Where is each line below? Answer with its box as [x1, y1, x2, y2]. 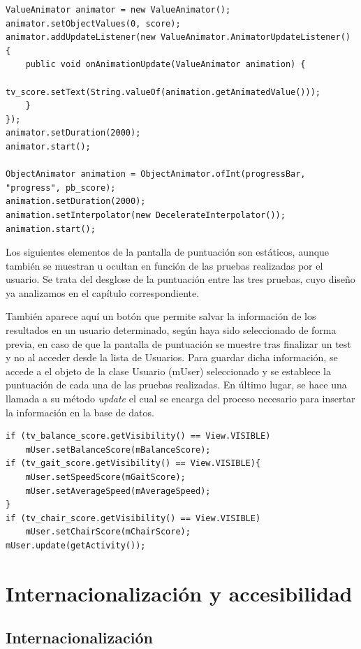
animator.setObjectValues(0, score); [6, 18, 181, 29]
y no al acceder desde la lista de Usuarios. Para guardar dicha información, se [6, 350, 338, 365]
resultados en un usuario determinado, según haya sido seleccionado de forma [6, 323, 337, 337]
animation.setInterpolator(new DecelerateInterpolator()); [6, 210, 286, 220]
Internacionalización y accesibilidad [6, 578, 353, 607]
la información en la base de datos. [6, 404, 154, 419]
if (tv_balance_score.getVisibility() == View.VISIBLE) [6, 431, 271, 442]
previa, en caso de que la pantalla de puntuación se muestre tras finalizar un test [6, 336, 351, 351]
